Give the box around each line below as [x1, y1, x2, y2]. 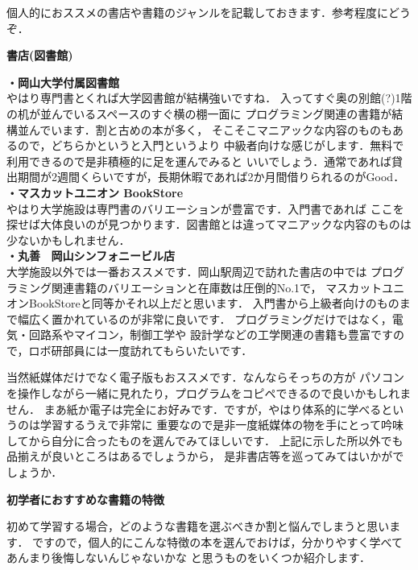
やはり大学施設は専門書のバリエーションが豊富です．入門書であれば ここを [6, 200, 404, 217]
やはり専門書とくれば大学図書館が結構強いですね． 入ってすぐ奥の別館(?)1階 [6, 89, 412, 106]
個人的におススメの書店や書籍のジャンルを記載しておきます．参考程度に [6, 4, 388, 20]
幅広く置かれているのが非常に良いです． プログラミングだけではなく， [17, 310, 392, 327]
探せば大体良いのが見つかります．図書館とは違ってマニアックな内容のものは [6, 216, 412, 233]
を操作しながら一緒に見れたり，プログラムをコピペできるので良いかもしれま [6, 385, 412, 402]
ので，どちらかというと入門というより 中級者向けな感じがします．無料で [17, 137, 404, 154]
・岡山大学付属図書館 [6, 73, 119, 90]
